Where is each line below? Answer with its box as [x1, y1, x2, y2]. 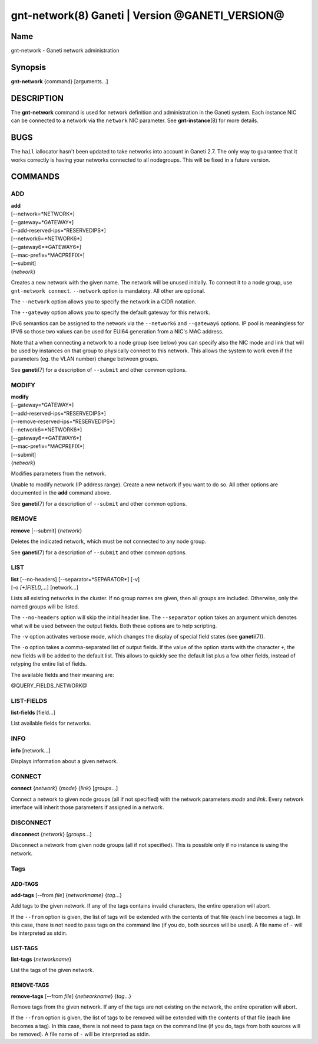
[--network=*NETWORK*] [11, 210, 75, 218]
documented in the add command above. [11, 489, 111, 496]
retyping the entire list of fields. [11, 660, 87, 667]
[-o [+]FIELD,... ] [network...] [11, 584, 79, 591]
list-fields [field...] [11, 709, 56, 716]
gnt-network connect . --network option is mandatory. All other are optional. [11, 287, 206, 294]
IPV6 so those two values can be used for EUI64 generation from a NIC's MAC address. [11, 328, 224, 335]
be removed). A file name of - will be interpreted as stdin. [11, 1030, 150, 1038]
